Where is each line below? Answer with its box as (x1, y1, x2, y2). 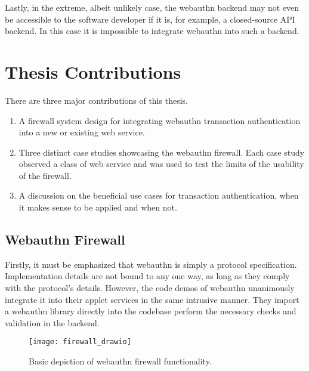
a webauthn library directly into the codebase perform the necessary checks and (5, 305, 296, 317)
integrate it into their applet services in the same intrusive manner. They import (5, 293, 299, 305)
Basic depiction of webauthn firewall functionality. (29, 355, 212, 367)
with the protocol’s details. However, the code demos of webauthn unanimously (5, 282, 295, 294)
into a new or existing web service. (18, 126, 145, 138)
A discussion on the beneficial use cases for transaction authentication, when (18, 189, 299, 202)
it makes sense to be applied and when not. (18, 201, 177, 214)
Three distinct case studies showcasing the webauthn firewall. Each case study (18, 146, 305, 158)
